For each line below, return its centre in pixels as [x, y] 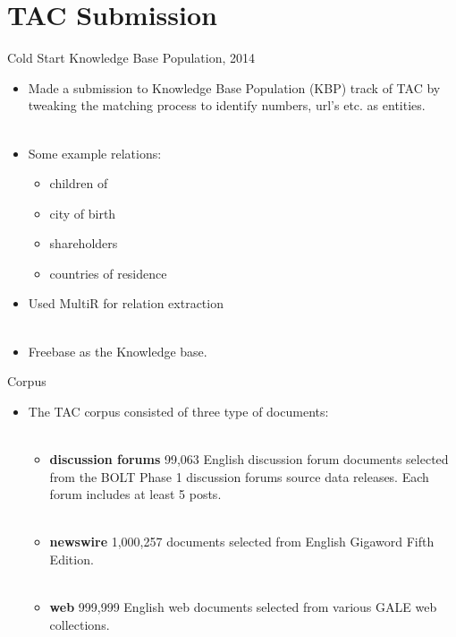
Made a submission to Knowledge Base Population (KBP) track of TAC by [234, 87]
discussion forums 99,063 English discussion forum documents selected [249, 459]
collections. [80, 624]
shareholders [84, 243]
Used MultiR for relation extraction [126, 303]
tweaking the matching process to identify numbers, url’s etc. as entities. [227, 105]
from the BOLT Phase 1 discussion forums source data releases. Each [239, 476]
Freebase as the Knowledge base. [118, 351]
